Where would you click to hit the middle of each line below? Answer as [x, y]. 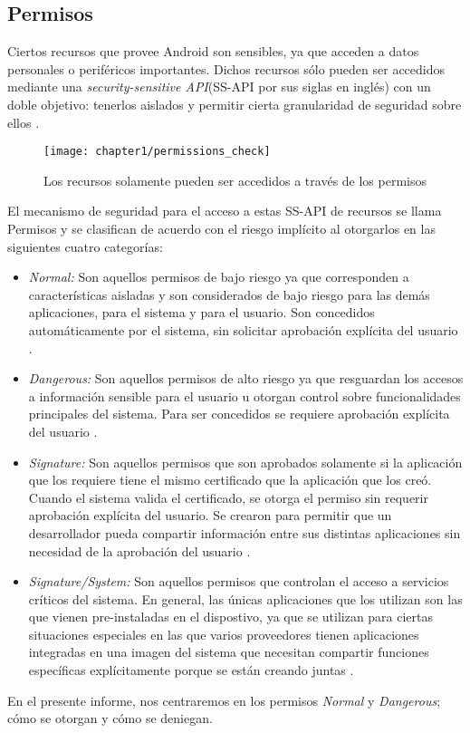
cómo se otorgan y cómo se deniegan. [110, 718]
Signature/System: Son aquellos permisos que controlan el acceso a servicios [239, 581]
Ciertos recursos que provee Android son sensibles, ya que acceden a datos [213, 51]
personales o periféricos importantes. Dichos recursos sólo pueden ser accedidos [226, 68]
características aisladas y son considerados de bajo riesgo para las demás [229, 294]
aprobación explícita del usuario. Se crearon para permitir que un [210, 515]
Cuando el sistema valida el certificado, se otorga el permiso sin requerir [228, 497]
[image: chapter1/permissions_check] [157, 152]
